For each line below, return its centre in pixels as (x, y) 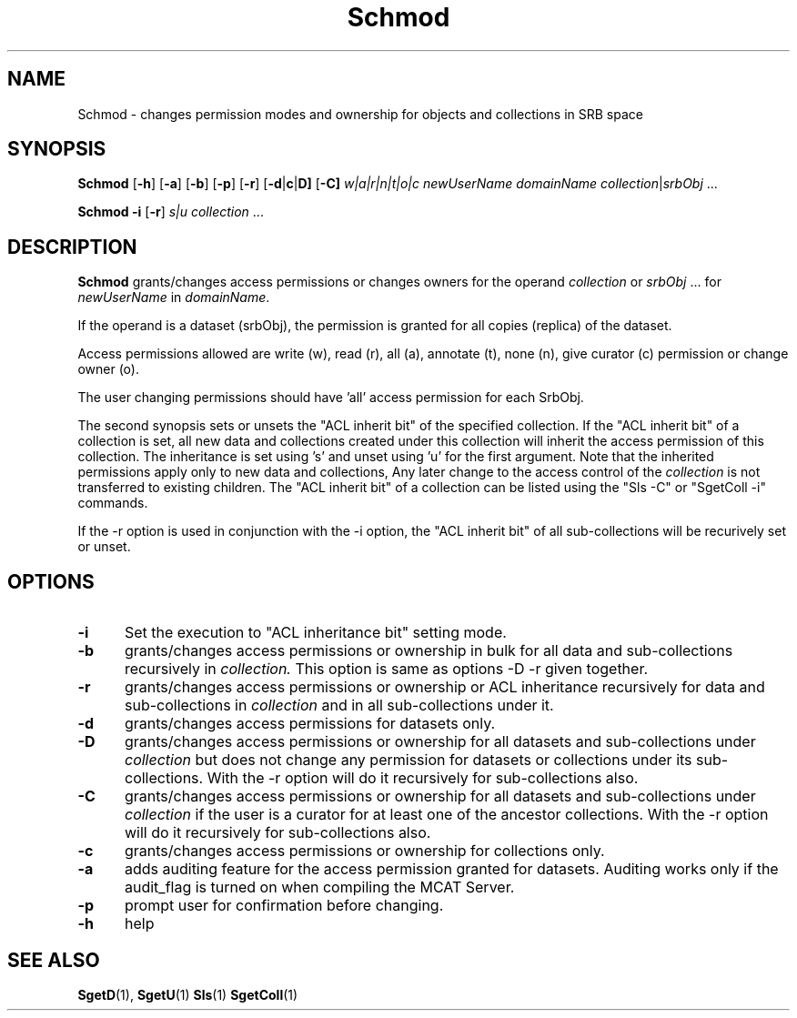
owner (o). (108, 369)
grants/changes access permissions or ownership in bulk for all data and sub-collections (429, 651)
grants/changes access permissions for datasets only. (310, 724)
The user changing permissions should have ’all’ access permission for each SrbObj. (331, 398)
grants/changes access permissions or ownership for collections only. (364, 851)
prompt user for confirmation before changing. (284, 906)
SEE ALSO (54, 960)
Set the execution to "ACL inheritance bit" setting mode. (315, 633)
